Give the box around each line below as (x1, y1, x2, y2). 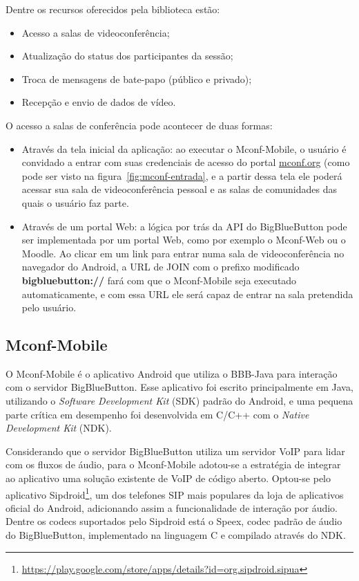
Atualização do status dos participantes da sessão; (21, 48, 233, 63)
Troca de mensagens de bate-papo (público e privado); (21, 71, 252, 86)
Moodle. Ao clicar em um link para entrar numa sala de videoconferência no (21, 246, 345, 260)
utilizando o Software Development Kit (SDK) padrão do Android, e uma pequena (6, 394, 353, 408)
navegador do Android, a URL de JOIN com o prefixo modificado (21, 259, 300, 274)
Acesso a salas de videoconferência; (21, 25, 170, 39)
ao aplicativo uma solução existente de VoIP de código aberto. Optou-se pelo (6, 471, 331, 486)
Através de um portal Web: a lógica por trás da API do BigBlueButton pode (21, 219, 347, 233)
